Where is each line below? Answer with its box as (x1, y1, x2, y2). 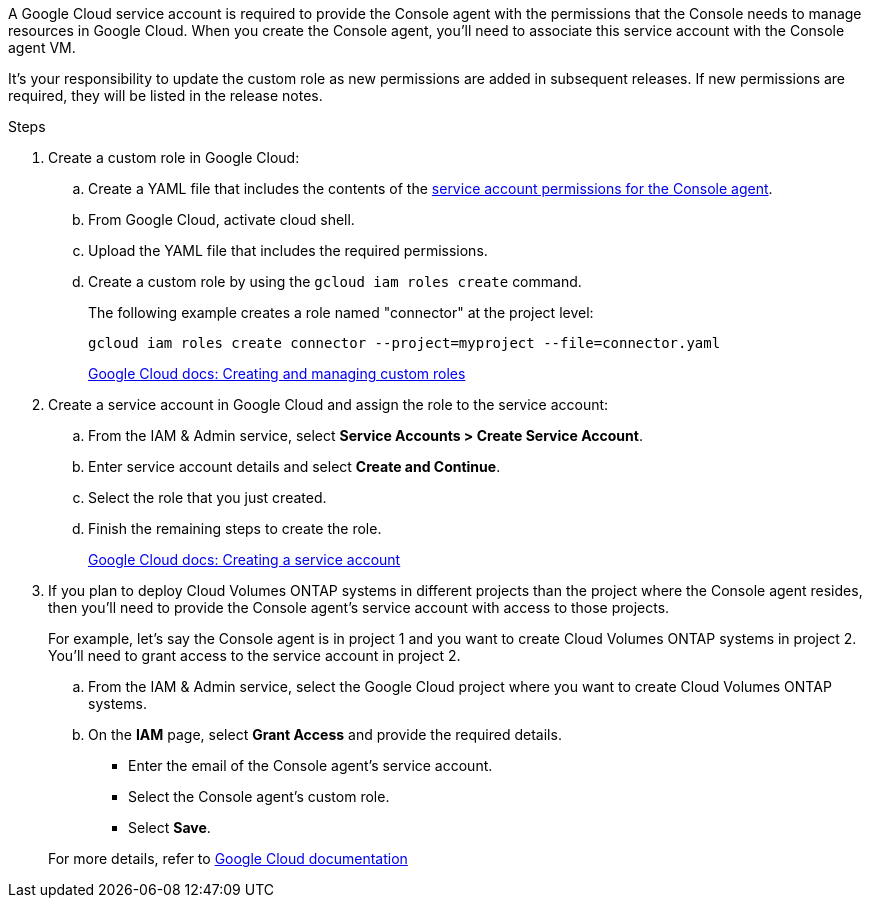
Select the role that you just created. (88, 489, 327, 506)
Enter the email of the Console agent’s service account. (128, 757, 493, 774)
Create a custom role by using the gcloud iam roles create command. (88, 273, 582, 290)
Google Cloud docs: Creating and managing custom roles (88, 365, 466, 382)
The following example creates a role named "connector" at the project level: (88, 304, 594, 321)
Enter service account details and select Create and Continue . (88, 458, 501, 475)
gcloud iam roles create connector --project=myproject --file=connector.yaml (88, 335, 721, 351)
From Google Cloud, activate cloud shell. (88, 211, 355, 228)
